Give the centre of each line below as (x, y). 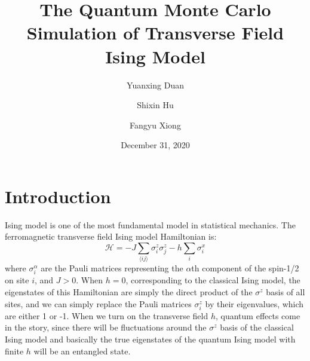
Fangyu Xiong (155, 125)
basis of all (286, 292)
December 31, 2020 (155, 145)
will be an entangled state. (82, 351)
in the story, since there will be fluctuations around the (106, 327)
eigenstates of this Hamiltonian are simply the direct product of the (129, 292)
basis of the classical (257, 327)
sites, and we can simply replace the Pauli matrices (98, 303)
